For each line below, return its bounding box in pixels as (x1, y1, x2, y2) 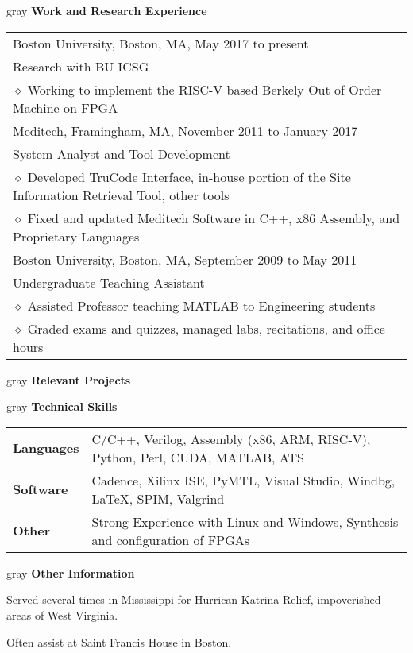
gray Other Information (6, 564, 135, 581)
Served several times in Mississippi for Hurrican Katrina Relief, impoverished (6, 591, 381, 608)
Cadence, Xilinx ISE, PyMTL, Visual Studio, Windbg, (91, 470, 396, 489)
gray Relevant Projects (6, 371, 131, 388)
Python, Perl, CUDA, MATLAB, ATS (91, 447, 304, 466)
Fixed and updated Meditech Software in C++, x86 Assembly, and (27, 208, 400, 227)
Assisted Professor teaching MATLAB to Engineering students (27, 296, 376, 315)
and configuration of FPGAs (91, 530, 250, 549)
